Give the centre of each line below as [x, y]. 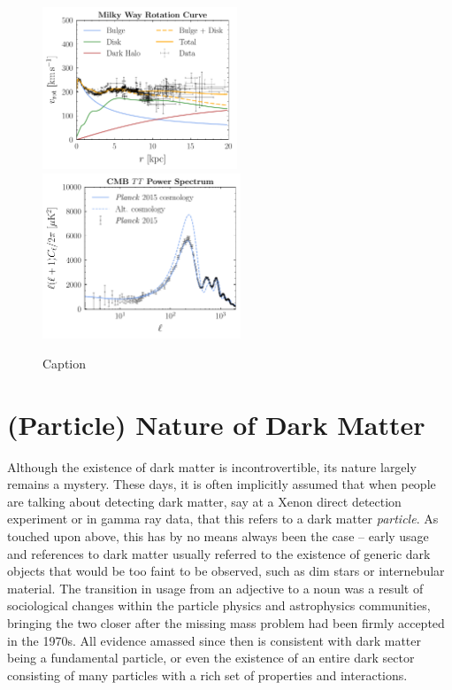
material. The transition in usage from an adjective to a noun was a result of [215, 588]
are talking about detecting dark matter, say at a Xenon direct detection [204, 501]
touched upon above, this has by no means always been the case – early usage [218, 536]
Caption [65, 363]
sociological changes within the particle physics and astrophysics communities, [219, 605]
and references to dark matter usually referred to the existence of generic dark [219, 553]
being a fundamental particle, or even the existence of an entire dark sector [211, 658]
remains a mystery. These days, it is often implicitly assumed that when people [222, 484]
